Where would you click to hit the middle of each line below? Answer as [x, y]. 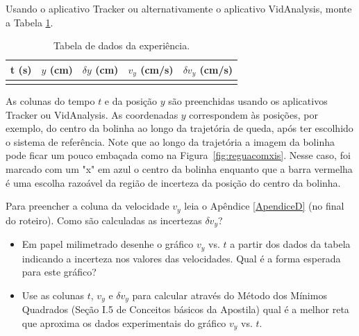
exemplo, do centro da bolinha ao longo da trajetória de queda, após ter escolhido [179, 128]
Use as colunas [53, 295]
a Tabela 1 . [30, 22]
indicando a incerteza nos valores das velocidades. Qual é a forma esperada [181, 258]
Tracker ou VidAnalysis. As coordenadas [92, 114]
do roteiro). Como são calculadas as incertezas [104, 220]
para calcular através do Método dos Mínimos [229, 295]
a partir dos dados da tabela [290, 244]
